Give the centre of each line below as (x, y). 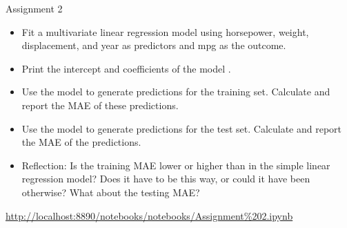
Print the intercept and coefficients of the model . (126, 68)
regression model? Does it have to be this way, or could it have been (166, 179)
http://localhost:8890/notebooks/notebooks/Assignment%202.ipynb (149, 215)
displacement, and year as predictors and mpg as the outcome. (154, 45)
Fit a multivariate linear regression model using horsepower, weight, (165, 31)
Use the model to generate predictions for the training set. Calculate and (176, 92)
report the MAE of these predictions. (100, 105)
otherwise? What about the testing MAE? (111, 192)
